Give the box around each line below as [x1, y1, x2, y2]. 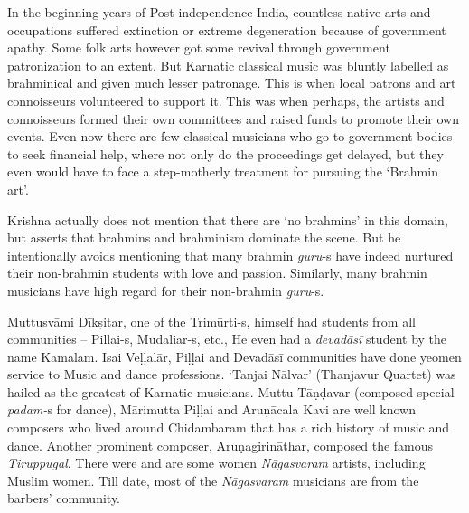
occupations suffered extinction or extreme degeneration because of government [7, 20, 446, 39]
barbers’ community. [7, 489, 121, 508]
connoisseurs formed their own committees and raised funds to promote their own [7, 109, 460, 128]
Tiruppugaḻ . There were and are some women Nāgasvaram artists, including [7, 453, 426, 472]
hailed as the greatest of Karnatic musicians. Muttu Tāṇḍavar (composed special [7, 382, 455, 401]
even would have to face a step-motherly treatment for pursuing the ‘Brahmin [7, 162, 438, 181]
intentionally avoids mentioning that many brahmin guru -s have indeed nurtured [7, 245, 454, 264]
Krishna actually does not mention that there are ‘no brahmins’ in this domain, [7, 210, 448, 229]
